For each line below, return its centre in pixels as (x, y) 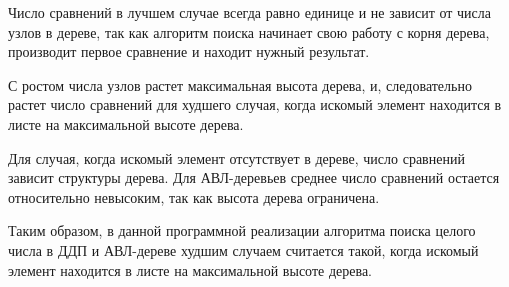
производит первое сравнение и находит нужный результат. (189, 51)
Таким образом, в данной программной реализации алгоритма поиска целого (242, 230)
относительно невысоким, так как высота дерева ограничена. (194, 196)
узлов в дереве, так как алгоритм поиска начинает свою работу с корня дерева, (249, 31)
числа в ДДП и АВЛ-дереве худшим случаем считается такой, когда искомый (243, 249)
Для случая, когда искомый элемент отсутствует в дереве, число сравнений (236, 157)
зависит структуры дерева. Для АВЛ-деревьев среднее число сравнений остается (254, 177)
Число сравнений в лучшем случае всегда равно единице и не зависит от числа (250, 12)
